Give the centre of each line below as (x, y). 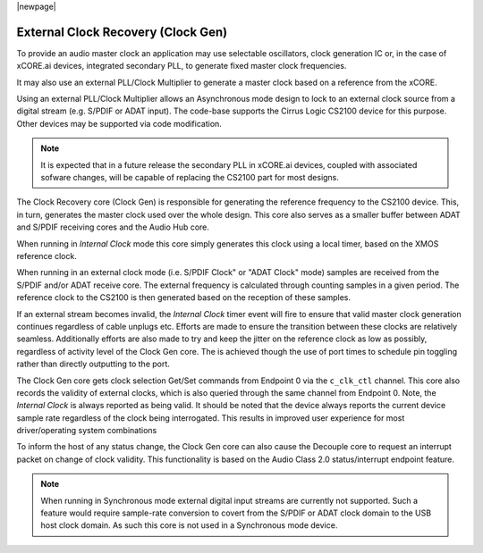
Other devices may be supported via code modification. (119, 123)
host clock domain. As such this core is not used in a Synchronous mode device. (189, 525)
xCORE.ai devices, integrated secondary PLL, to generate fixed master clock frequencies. (182, 66)
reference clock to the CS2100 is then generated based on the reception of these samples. (184, 297)
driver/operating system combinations (87, 431)
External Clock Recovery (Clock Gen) (122, 32)
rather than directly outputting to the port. (93, 364)
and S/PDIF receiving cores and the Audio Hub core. (113, 227)
